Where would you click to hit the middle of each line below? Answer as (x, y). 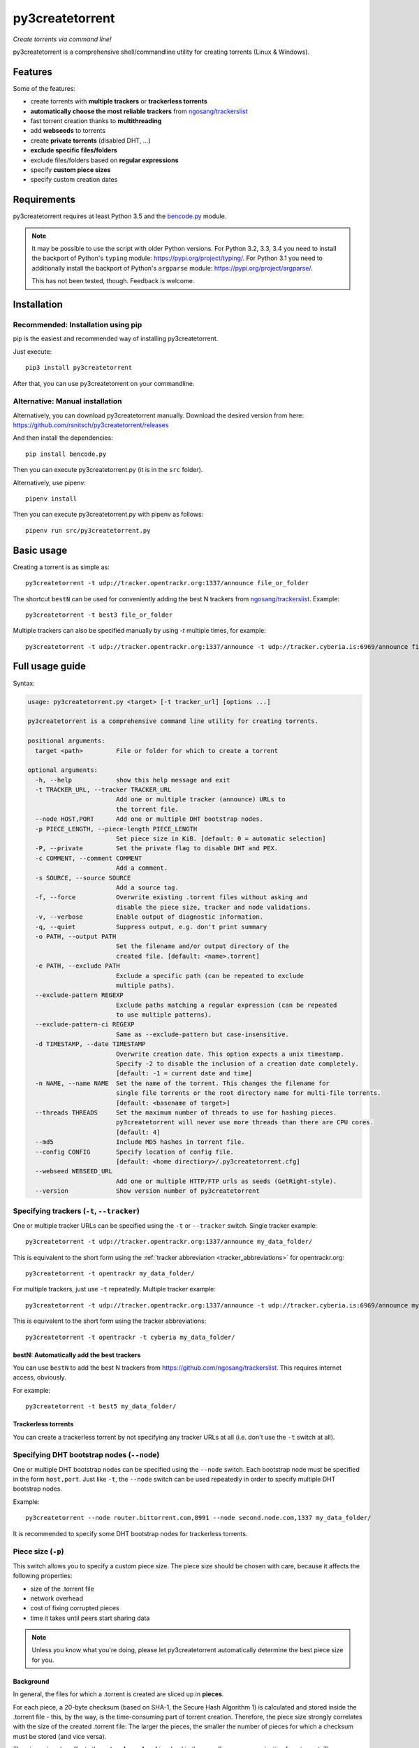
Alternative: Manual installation (67, 401)
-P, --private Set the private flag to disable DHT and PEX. (157, 848)
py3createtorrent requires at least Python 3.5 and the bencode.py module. (120, 216)
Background (31, 1681)
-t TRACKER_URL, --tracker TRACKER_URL (103, 790)
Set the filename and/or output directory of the (203, 946)
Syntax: (24, 683)
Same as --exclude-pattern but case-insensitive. (203, 1034)
